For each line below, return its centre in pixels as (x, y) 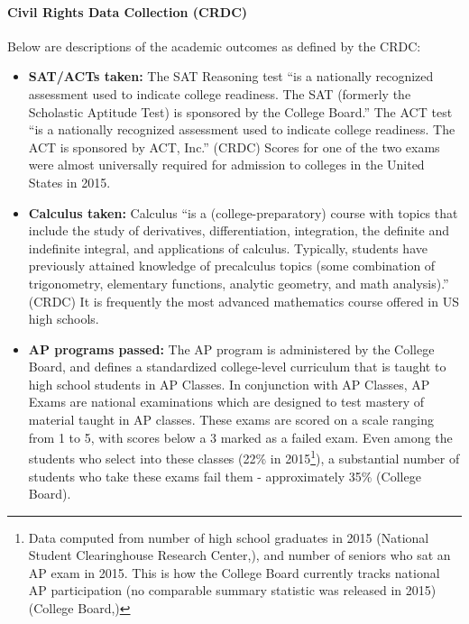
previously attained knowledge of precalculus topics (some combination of (232, 266)
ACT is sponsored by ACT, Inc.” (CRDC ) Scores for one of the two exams (234, 147)
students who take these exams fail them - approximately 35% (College (225, 476)
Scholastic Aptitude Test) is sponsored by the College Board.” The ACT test (240, 111)
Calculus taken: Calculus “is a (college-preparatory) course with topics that (243, 212)
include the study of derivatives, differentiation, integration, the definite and (239, 230)
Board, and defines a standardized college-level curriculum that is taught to (237, 367)
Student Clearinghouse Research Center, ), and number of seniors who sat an (239, 555)
